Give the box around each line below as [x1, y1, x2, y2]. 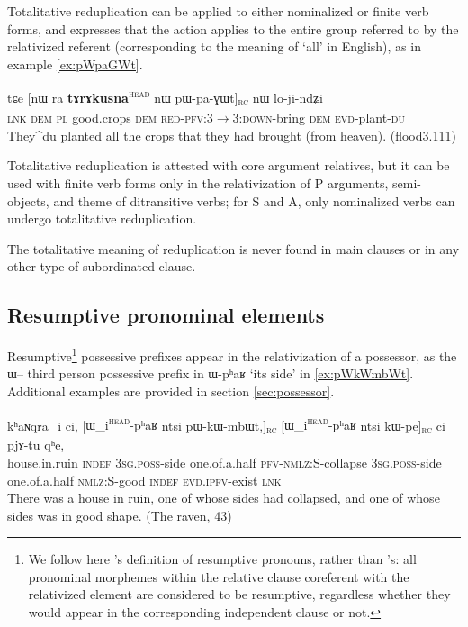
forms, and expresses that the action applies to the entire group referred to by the [7, 19, 459, 38]
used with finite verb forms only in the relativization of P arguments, [7, 173, 389, 192]
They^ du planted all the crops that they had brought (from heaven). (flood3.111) [7, 125, 456, 144]
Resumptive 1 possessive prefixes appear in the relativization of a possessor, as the [7, 344, 457, 365]
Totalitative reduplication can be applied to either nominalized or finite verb [7, 2, 429, 20]
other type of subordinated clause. [7, 257, 196, 276]
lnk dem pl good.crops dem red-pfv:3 [7, 108, 213, 127]
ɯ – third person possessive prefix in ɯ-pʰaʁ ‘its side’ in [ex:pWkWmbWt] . [7, 364, 414, 383]
